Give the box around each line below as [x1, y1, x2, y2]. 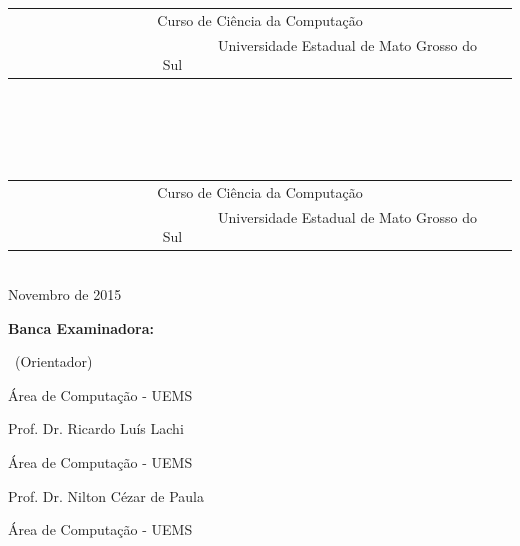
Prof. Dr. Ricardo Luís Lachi [8, 418, 184, 439]
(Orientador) [14, 351, 93, 372]
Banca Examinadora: [8, 317, 155, 338]
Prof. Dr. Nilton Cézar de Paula [8, 485, 204, 506]
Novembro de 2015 [8, 283, 122, 304]
